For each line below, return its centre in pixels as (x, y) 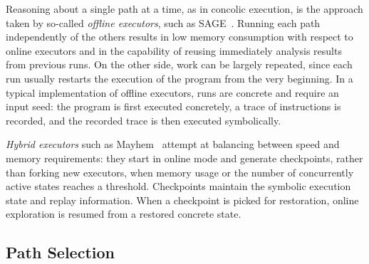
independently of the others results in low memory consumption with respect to (180, 37)
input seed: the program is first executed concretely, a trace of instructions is (173, 106)
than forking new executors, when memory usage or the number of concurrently (180, 172)
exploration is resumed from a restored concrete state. (124, 214)
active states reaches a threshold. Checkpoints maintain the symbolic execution (178, 186)
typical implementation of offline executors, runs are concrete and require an (172, 92)
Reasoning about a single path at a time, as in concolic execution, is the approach (184, 9)
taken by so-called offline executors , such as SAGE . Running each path (163, 22)
